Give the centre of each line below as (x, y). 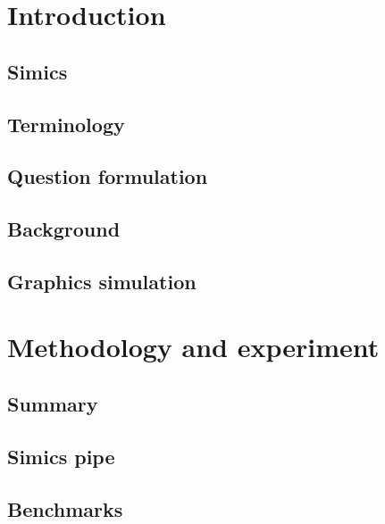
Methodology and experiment (193, 347)
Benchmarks (65, 508)
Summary (53, 404)
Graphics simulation (102, 281)
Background (64, 229)
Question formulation (108, 176)
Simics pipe (61, 456)
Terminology (66, 124)
